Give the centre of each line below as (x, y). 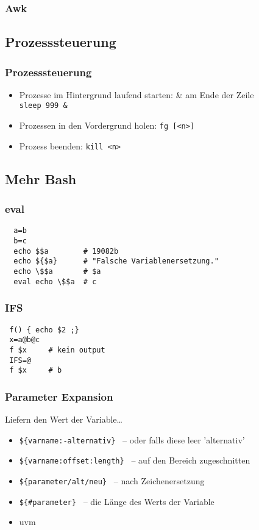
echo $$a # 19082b (66, 251)
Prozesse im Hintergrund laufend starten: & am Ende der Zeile (137, 94)
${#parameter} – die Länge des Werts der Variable (117, 501)
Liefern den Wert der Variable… (64, 419)
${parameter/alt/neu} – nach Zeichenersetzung (112, 480)
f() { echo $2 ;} (44, 330)
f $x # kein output (57, 350)
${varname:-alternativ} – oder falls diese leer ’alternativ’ (132, 439)
